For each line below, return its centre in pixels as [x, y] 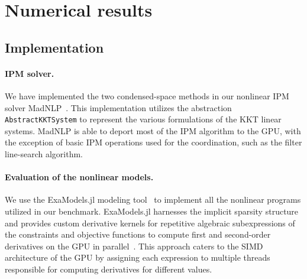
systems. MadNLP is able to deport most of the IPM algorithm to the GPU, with [153, 130]
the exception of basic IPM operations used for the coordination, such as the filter [153, 142]
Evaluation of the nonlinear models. [79, 177]
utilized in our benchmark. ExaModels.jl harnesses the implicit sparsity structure [152, 211]
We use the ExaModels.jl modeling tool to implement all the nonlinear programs [153, 199]
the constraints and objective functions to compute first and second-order [138, 234]
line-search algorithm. [44, 153]
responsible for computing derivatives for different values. [109, 269]
